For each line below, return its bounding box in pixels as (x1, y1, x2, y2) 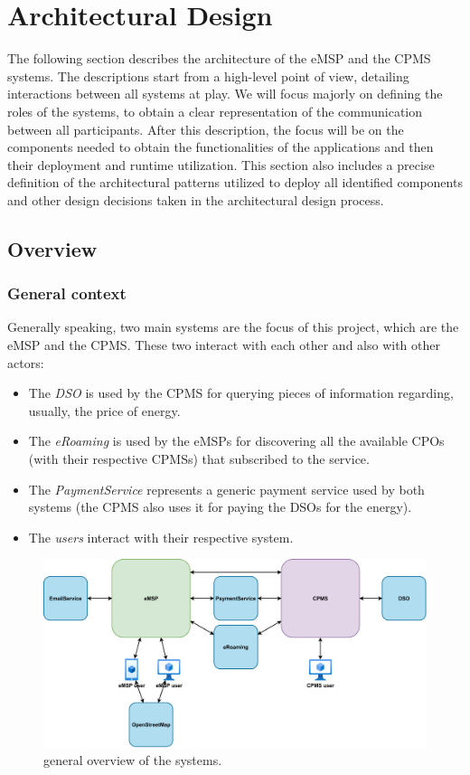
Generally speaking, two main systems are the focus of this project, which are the (7, 317, 459, 336)
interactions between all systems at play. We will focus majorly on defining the (7, 84, 443, 103)
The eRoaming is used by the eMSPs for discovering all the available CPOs (28, 431, 445, 450)
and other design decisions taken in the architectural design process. (7, 190, 384, 209)
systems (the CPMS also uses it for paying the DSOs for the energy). (28, 497, 412, 516)
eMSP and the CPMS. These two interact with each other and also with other (7, 336, 440, 354)
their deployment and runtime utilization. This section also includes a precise (7, 155, 435, 174)
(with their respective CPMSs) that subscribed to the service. (28, 449, 370, 468)
